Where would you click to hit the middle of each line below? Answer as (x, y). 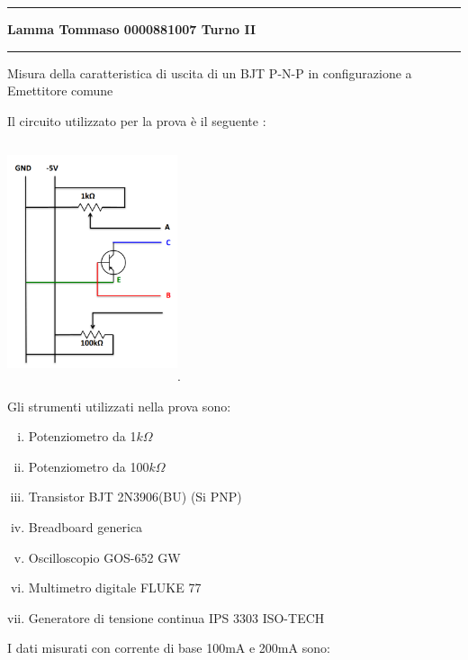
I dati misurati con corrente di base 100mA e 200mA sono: (169, 648)
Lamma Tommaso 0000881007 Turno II (132, 29)
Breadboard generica (85, 526)
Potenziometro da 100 (89, 466)
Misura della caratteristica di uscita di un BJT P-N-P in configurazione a (210, 72)
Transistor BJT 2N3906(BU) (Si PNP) (135, 497)
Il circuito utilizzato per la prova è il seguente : (137, 120)
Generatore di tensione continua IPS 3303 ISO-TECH (176, 617)
